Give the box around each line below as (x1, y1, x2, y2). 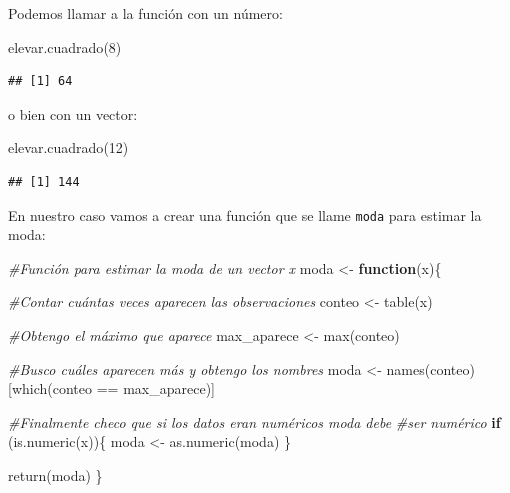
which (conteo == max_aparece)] (11, 378, 215, 399)
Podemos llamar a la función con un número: (8, 3, 283, 23)
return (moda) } (8, 464, 103, 485)
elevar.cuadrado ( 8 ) (8, 36, 122, 57)
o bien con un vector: (8, 103, 138, 124)
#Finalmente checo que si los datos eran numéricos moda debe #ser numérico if (8, 411, 501, 432)
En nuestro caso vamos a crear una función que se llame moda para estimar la (8, 204, 482, 225)
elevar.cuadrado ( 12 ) (8, 137, 129, 158)
